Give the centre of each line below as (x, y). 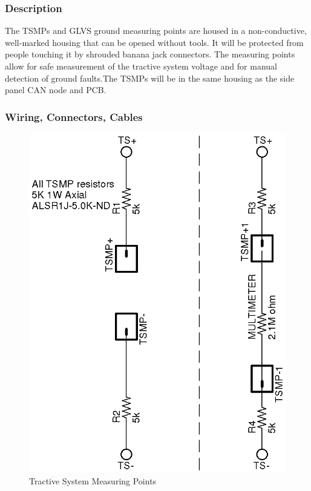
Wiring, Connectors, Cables (74, 116)
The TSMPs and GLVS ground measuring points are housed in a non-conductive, (156, 31)
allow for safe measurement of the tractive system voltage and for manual (141, 66)
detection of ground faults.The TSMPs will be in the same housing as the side (150, 78)
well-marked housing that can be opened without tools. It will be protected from (154, 42)
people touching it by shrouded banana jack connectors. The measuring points (150, 54)
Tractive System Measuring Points (93, 480)
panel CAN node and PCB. (56, 90)
